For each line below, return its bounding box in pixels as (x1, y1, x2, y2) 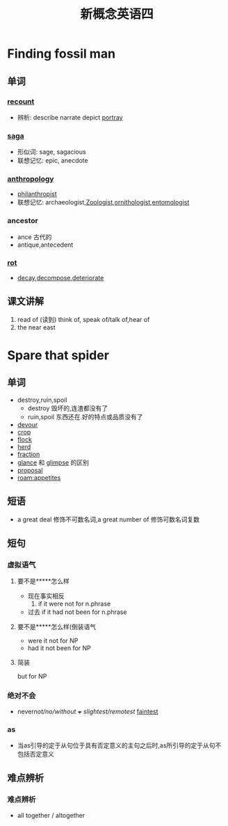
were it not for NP (27, 637, 79, 645)
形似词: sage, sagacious (17, 147, 86, 156)
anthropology (7, 175, 54, 184)
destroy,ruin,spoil (17, 396, 67, 404)
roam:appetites (17, 473, 61, 482)
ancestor (7, 216, 38, 226)
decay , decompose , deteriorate (17, 274, 104, 282)
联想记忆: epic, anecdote (17, 156, 88, 165)
